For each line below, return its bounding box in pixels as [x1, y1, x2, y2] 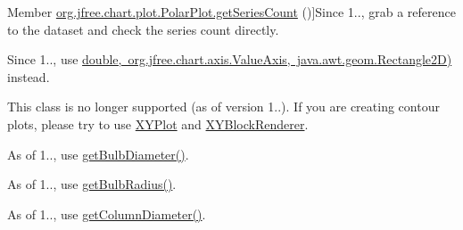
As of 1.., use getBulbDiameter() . [7, 144, 189, 163]
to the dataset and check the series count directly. [7, 20, 279, 38]
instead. [7, 67, 50, 86]
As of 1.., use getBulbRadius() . [7, 175, 177, 193]
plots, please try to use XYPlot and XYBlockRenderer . [7, 114, 309, 133]
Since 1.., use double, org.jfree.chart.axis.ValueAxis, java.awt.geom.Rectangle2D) [7, 50, 452, 69]
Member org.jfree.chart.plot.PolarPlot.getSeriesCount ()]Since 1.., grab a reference [7, 3, 456, 21]
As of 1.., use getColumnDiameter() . [7, 204, 206, 223]
